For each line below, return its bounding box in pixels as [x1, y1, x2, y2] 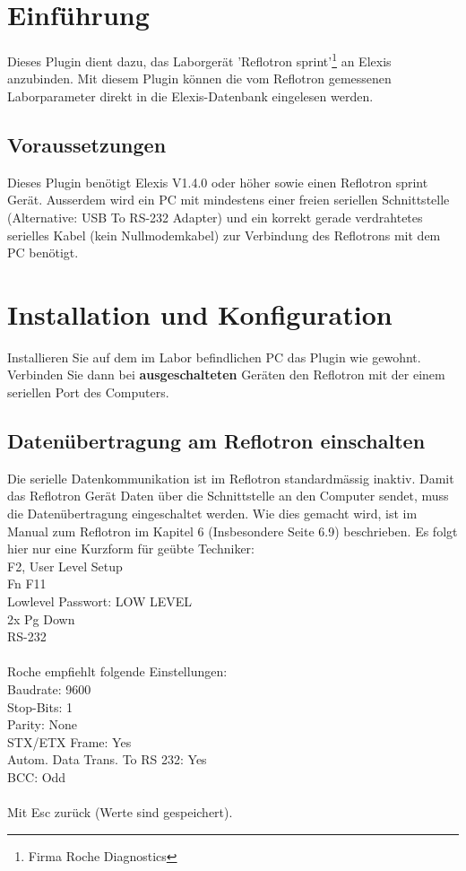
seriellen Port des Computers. [7, 383, 169, 402]
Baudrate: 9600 [7, 679, 91, 698]
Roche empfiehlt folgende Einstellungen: [7, 662, 228, 681]
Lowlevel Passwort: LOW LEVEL [7, 592, 193, 610]
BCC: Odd [7, 767, 66, 786]
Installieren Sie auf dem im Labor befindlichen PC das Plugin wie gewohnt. [7, 347, 421, 366]
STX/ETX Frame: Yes [7, 732, 132, 751]
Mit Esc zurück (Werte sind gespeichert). [7, 803, 233, 822]
